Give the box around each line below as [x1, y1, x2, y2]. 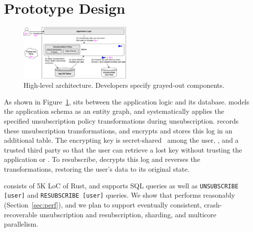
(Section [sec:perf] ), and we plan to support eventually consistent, [4, 199, 202, 209]
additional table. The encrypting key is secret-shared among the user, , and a [4, 135, 239, 145]
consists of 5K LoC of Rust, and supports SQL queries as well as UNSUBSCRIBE [4, 180, 239, 190]
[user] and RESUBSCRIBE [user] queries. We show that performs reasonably [4, 190, 235, 200]
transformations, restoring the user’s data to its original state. [4, 164, 190, 174]
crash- [204, 199, 222, 209]
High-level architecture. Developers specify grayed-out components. [23, 80, 225, 90]
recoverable [4, 209, 38, 219]
